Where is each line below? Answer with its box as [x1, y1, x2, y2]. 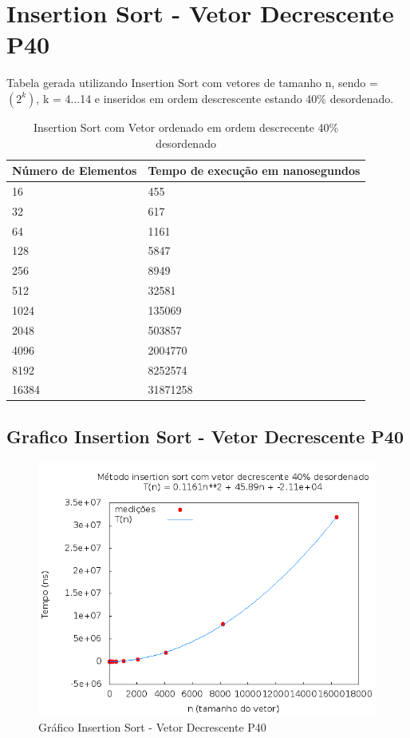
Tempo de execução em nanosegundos [148, 162, 361, 179]
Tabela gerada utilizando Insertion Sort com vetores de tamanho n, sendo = [6, 74, 378, 91]
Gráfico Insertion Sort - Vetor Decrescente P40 [38, 719, 266, 736]
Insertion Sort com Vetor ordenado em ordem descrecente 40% [34, 118, 339, 135]
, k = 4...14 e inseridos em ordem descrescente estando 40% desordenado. [36, 89, 394, 106]
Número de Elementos [12, 162, 137, 179]
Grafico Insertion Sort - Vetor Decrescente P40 [6, 423, 404, 448]
